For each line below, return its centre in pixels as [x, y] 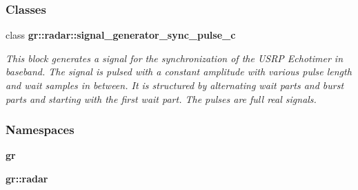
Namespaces [40, 130]
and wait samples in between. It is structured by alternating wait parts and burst [175, 85]
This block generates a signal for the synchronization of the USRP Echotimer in [175, 58]
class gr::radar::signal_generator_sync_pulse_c [121, 35]
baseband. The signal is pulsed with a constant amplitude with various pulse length [179, 72]
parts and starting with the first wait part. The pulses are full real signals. [161, 98]
